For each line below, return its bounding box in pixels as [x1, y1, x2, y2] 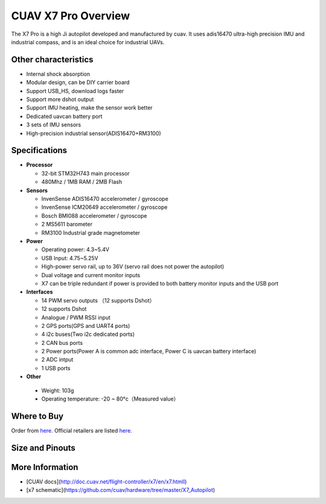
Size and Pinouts [11, 442, 75, 453]
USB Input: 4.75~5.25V [41, 254, 99, 261]
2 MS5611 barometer [41, 221, 93, 228]
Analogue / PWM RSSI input [41, 313, 111, 321]
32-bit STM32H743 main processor [41, 169, 130, 177]
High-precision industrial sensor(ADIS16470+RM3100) [26, 129, 161, 137]
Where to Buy [11, 411, 63, 421]
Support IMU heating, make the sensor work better [26, 104, 153, 111]
